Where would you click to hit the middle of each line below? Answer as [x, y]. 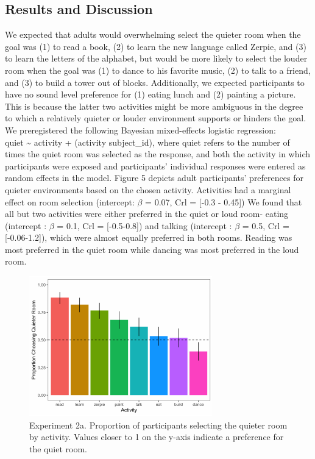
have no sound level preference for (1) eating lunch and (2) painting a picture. [150, 94]
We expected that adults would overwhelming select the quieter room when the [153, 34]
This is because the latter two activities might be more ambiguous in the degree [154, 106]
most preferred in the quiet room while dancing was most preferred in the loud [152, 249]
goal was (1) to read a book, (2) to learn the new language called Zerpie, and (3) [156, 46]
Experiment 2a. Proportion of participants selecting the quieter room [158, 425]
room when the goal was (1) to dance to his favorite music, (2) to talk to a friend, [158, 70]
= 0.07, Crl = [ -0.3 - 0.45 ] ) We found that [224, 201]
